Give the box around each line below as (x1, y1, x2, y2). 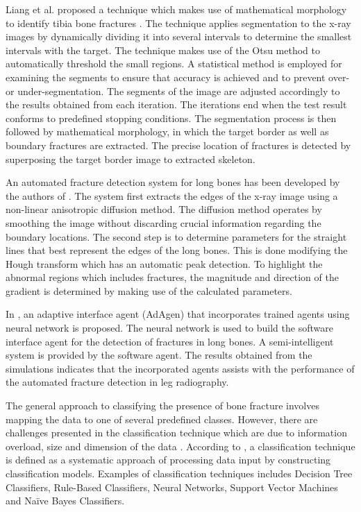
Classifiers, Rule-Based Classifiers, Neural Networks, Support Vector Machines (6, 479, 338, 494)
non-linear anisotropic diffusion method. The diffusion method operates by (6, 202, 322, 216)
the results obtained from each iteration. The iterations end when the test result (6, 97, 347, 112)
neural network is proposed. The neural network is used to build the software (6, 321, 333, 335)
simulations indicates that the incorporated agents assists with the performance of (6, 361, 355, 375)
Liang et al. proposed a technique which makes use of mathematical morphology (6, 2, 347, 16)
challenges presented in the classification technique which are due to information (6, 425, 347, 440)
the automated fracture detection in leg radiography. (6, 375, 229, 389)
